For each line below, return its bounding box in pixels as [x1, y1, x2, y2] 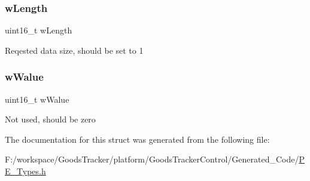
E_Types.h [5, 165, 46, 177]
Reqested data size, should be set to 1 [5, 44, 144, 56]
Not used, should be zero [5, 113, 96, 125]
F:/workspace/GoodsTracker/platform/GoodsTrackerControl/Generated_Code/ [5, 153, 299, 165]
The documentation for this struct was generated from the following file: [5, 133, 270, 145]
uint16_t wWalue [5, 93, 69, 105]
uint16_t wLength [5, 24, 72, 36]
